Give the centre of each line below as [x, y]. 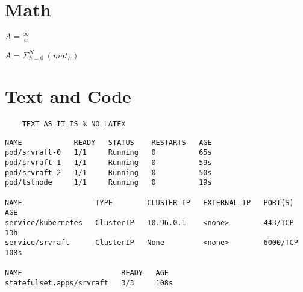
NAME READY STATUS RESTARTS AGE [108, 142]
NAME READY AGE [87, 273]
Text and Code [68, 96]
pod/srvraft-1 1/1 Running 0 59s [108, 163]
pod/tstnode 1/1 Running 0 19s [108, 183]
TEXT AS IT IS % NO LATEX [74, 124]
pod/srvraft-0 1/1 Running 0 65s [108, 153]
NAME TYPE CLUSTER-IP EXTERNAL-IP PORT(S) [149, 203]
